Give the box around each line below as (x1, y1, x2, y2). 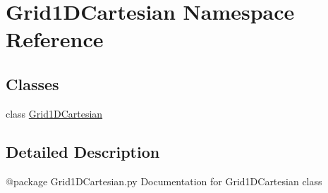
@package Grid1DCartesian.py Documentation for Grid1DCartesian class (6, 173, 322, 188)
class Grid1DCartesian (6, 106, 103, 120)
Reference (6, 25, 104, 54)
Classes (6, 73, 59, 94)
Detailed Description (6, 140, 160, 162)
